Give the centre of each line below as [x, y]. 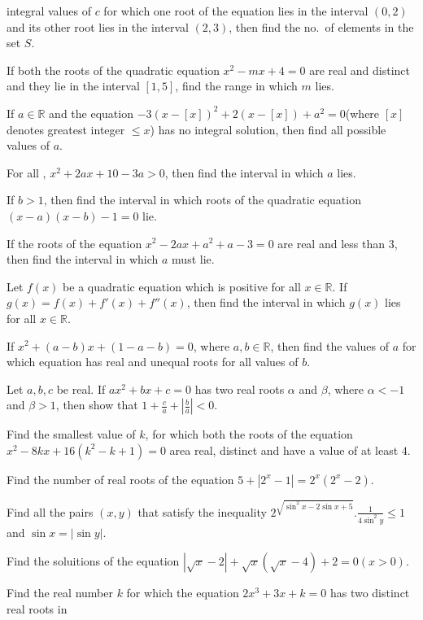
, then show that [97, 405]
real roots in [37, 608]
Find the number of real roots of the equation [120, 479]
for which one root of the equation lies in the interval [236, 11]
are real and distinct [360, 70]
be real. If [81, 389]
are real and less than [331, 243]
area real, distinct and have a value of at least [284, 450]
